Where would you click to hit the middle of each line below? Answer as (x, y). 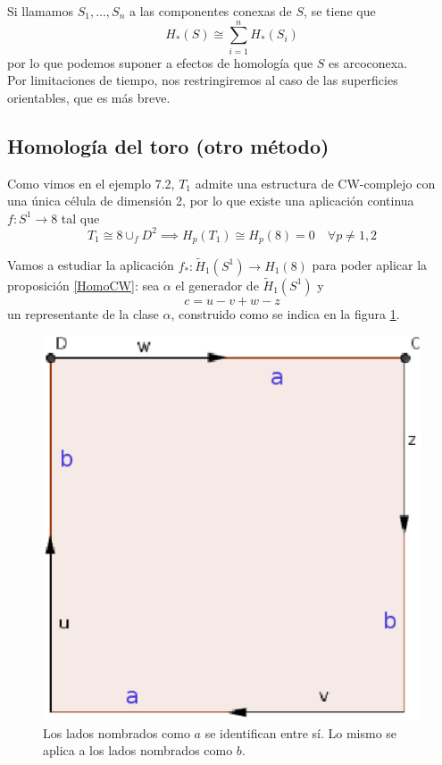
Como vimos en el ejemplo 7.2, (91, 183)
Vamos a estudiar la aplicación (91, 265)
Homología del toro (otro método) (168, 145)
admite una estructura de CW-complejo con (315, 183)
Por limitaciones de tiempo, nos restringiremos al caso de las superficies (203, 80)
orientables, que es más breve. (89, 97)
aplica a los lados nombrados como (138, 750)
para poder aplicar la (370, 265)
